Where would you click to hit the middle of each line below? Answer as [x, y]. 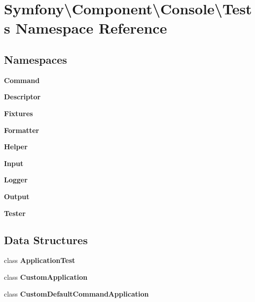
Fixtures [18, 113]
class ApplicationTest [40, 260]
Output [17, 196]
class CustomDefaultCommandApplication [76, 293]
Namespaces [36, 59]
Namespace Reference [91, 28]
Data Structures [46, 239]
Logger [16, 180]
